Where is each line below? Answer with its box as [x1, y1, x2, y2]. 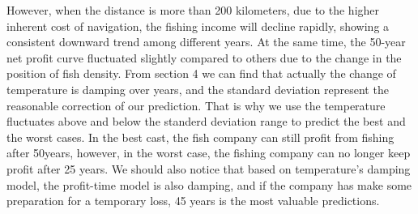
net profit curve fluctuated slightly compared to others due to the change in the [6, 49, 402, 66]
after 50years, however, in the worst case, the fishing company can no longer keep [6, 144, 411, 161]
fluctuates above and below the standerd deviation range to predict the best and [6, 113, 406, 130]
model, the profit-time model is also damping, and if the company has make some [6, 176, 412, 193]
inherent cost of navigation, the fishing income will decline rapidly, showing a [6, 17, 390, 34]
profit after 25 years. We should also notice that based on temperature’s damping [6, 160, 411, 177]
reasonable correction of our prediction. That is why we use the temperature [6, 96, 386, 113]
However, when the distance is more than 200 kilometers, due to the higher [6, 2, 380, 18]
